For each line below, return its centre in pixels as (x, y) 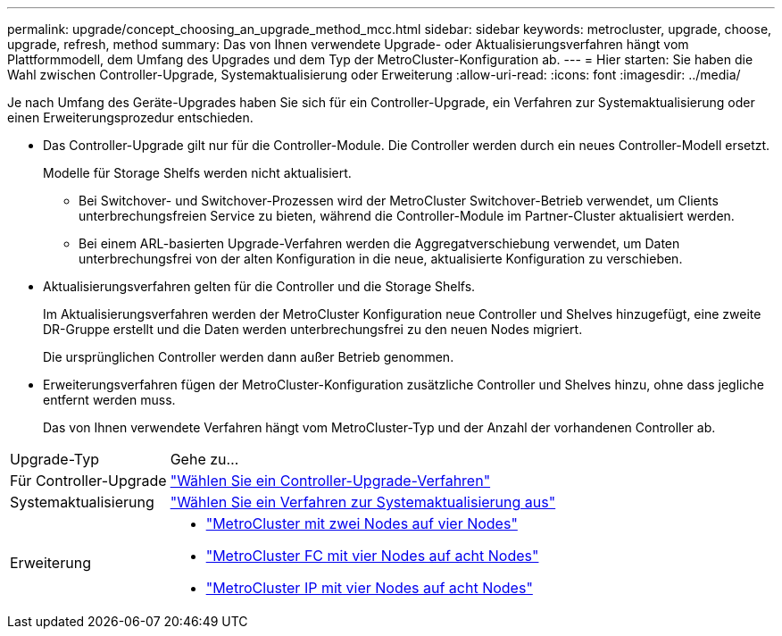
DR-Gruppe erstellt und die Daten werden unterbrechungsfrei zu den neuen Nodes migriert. (313, 329)
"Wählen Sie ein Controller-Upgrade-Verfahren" (330, 481)
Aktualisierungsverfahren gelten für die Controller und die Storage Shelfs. (259, 286)
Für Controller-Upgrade (88, 481)
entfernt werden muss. (109, 400)
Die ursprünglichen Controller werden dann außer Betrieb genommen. (249, 357)
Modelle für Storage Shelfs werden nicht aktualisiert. (197, 173)
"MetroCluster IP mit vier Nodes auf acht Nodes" (369, 588)
